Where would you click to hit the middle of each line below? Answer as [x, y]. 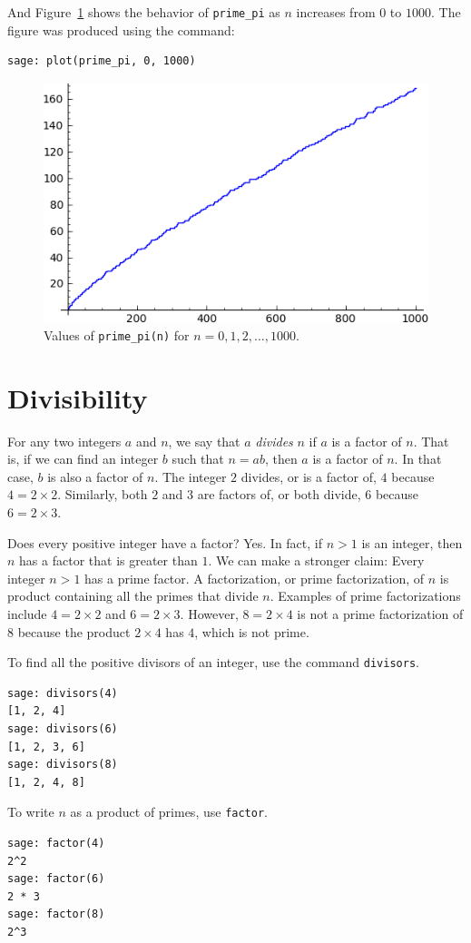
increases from [336, 12]
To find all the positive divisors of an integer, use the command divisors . [213, 662]
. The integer [191, 476]
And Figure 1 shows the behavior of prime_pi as [144, 12]
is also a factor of [95, 476]
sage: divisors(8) [63, 765]
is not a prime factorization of [380, 613]
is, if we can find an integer [83, 459]
